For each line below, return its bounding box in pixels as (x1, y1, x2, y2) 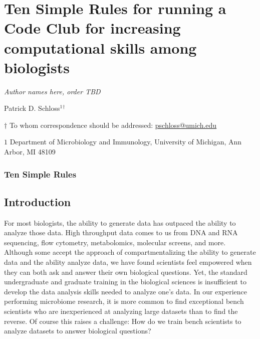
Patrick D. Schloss (4, 103, 60, 113)
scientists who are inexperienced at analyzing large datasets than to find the (4, 306, 238, 316)
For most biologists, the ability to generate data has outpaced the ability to (4, 217, 236, 228)
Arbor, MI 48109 (4, 146, 56, 157)
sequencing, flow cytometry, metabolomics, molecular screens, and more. (4, 237, 226, 247)
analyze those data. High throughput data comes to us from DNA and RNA (4, 227, 238, 238)
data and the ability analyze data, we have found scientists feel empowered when (4, 257, 252, 267)
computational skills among (4, 37, 197, 58)
